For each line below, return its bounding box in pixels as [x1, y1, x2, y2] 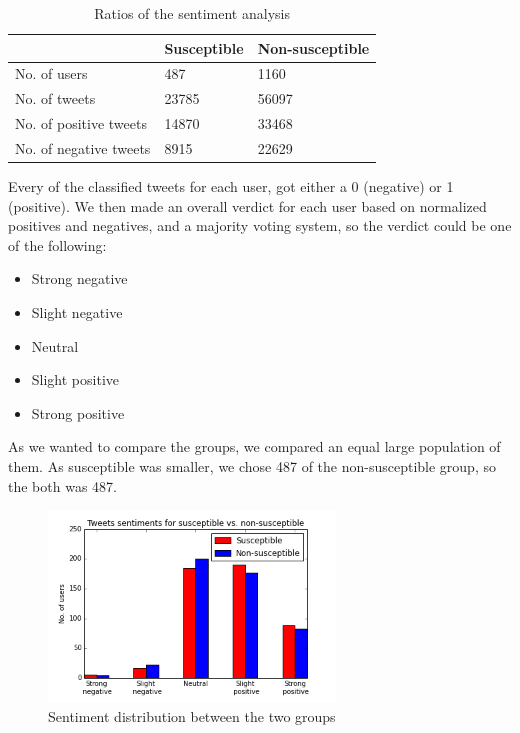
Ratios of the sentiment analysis [94, 3, 290, 23]
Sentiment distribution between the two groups [48, 705, 336, 726]
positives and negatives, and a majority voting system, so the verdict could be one [8, 215, 512, 236]
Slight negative [31, 302, 123, 323]
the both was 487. [8, 475, 117, 496]
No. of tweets [15, 88, 96, 109]
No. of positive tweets [15, 113, 147, 134]
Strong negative [31, 268, 128, 289]
